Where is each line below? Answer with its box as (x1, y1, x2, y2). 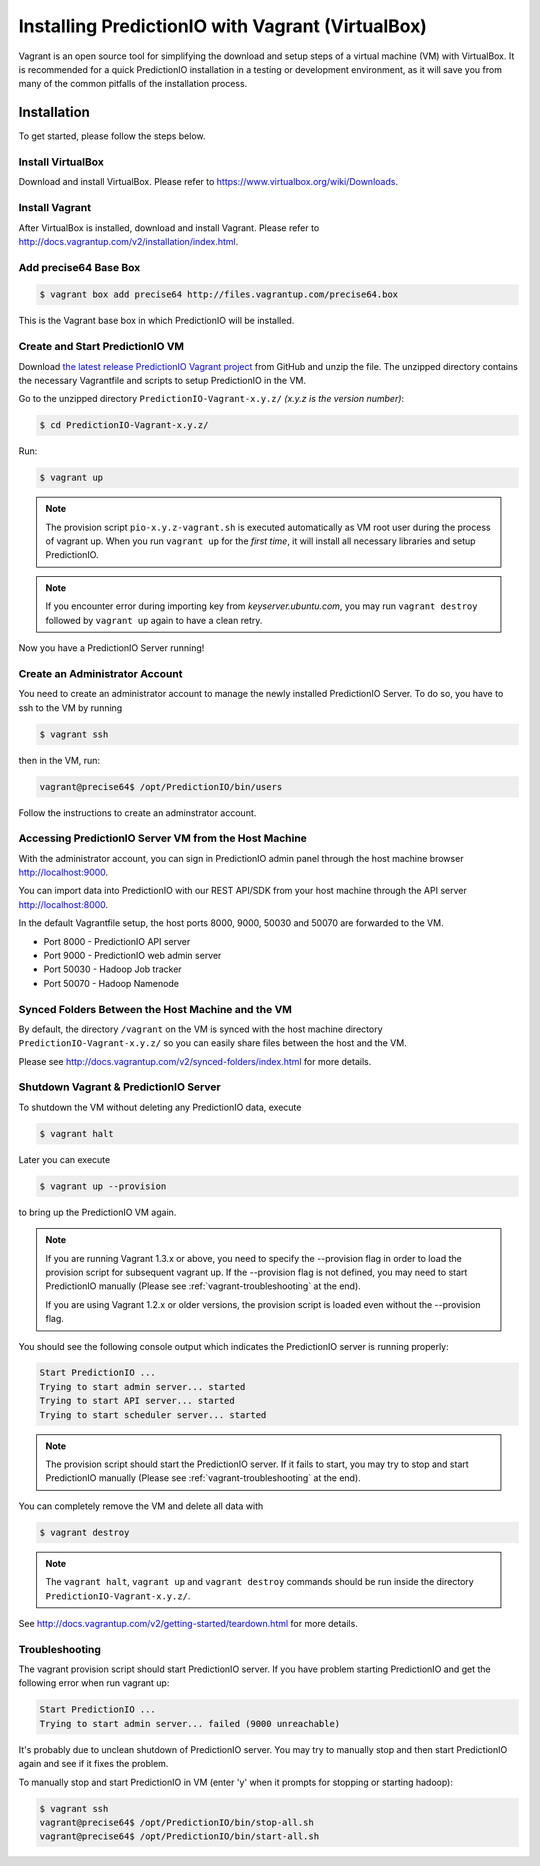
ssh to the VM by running (18, 701, 123, 714)
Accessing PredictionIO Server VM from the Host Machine (18, 831, 307, 845)
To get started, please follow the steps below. (18, 130, 206, 142)
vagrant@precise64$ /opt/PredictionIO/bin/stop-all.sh (39, 1817, 314, 1828)
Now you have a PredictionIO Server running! (18, 642, 205, 654)
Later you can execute (18, 1153, 111, 1165)
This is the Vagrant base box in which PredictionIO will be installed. (18, 315, 295, 327)
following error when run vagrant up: (18, 1677, 170, 1689)
